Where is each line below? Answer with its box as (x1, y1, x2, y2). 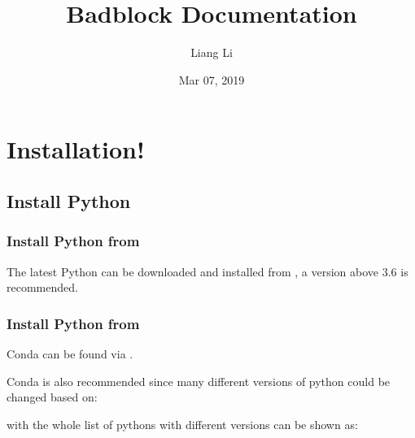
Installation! (7, 132, 145, 166)
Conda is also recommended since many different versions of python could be (7, 372, 391, 389)
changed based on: (7, 388, 98, 405)
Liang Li (190, 44, 233, 61)
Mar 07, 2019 (178, 71, 245, 88)
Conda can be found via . (7, 345, 133, 362)
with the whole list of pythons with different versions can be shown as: (7, 415, 358, 432)
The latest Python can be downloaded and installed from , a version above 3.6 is (7, 262, 408, 280)
